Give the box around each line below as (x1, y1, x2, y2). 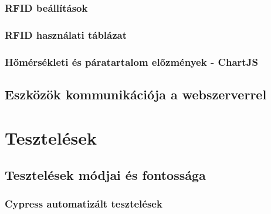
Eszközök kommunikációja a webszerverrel (5, 85, 267, 103)
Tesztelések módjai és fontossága (5, 166, 206, 184)
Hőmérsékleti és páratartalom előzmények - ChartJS (5, 54, 258, 69)
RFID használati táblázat (5, 27, 127, 42)
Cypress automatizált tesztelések (5, 196, 162, 211)
